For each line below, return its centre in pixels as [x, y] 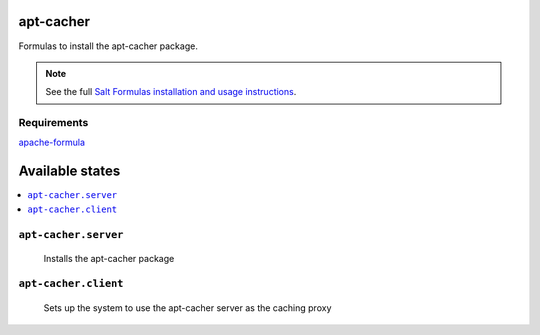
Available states [69, 171]
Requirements [53, 123]
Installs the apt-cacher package [109, 258]
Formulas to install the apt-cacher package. [108, 46]
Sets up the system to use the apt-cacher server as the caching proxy [187, 307]
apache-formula [51, 142]
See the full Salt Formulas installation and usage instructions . [171, 92]
